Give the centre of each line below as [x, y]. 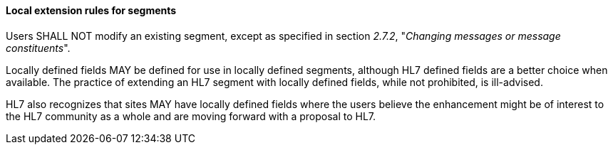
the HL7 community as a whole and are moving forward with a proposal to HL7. [191, 116]
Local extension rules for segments [91, 10]
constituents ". [38, 48]
